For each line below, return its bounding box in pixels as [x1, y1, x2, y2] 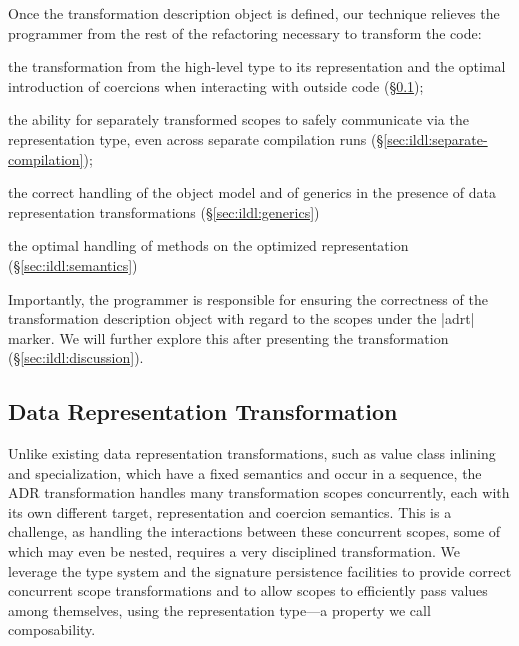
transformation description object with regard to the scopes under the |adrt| [8, 308, 475, 329]
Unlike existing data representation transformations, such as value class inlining [8, 443, 496, 464]
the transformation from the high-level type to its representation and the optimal [8, 56, 506, 77]
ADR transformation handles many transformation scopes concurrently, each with [8, 482, 510, 503]
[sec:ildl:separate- [383, 128, 488, 149]
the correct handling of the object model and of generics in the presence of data [8, 182, 496, 203]
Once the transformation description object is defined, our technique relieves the [8, 3, 500, 23]
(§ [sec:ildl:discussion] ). [8, 347, 144, 368]
